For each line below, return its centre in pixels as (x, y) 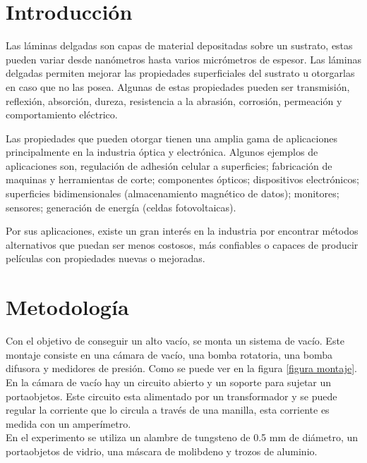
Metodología (67, 307)
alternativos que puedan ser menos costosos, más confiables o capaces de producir (182, 244)
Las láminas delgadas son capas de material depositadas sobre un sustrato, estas (179, 45)
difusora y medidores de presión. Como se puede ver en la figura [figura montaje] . (181, 368)
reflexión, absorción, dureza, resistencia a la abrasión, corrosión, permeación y (174, 100)
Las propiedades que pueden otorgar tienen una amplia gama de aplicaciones (172, 138)
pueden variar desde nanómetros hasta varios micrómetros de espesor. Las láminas (183, 59)
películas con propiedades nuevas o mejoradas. (106, 258)
